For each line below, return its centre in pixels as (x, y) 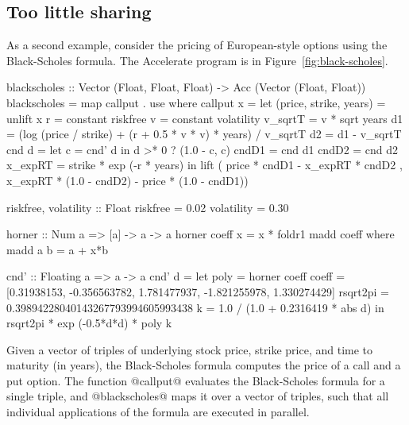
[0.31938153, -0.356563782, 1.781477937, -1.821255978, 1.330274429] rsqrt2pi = (198, 291)
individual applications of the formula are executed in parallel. (158, 412)
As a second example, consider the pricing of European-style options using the (197, 45)
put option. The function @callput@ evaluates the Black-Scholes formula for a (196, 380)
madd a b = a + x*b (57, 249)
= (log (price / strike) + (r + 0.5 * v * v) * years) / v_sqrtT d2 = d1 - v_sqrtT (204, 134)
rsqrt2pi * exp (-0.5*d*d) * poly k (89, 323)
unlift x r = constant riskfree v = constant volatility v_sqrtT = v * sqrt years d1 (205, 118)
